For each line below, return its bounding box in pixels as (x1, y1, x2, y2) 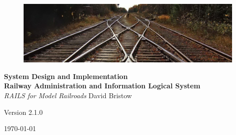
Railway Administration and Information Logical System (4, 81, 201, 91)
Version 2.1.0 (4, 107, 43, 117)
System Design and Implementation (4, 71, 128, 81)
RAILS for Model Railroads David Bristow (4, 90, 132, 101)
